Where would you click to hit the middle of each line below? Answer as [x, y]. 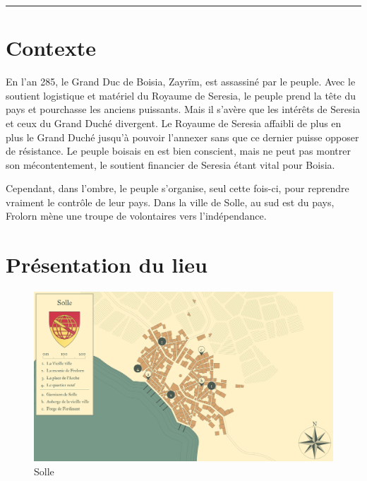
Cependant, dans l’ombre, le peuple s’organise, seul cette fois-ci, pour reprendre [178, 188]
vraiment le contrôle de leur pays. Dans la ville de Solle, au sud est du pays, [170, 202]
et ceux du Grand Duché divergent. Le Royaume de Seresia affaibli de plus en [174, 123]
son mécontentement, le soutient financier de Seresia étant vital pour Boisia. [170, 164]
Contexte [51, 48]
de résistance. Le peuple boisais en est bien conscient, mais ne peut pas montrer [178, 151]
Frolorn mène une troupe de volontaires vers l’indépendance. [136, 216]
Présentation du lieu [107, 265]
